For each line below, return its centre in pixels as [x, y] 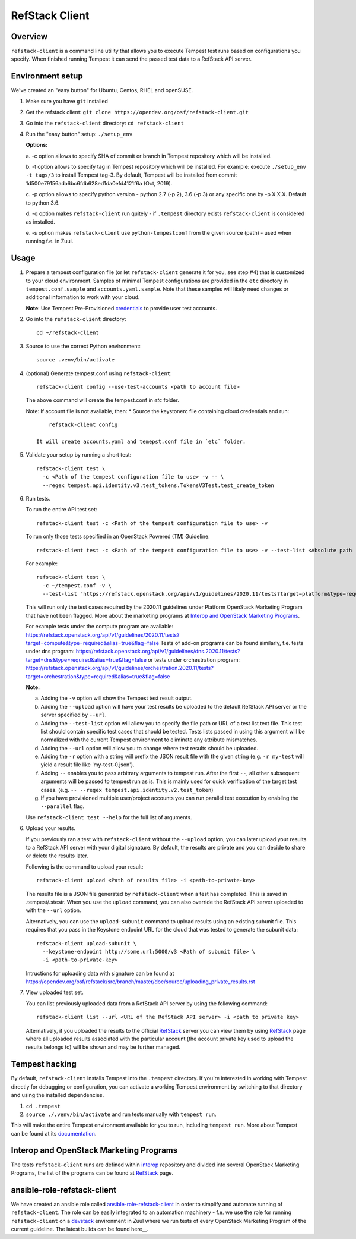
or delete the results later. [57, 856]
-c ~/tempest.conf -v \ [77, 585]
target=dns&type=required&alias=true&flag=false [86, 659]
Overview [29, 37]
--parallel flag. [63, 806]
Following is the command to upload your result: [85, 867]
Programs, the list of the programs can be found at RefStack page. [92, 1173]
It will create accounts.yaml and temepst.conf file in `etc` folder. [141, 441]
